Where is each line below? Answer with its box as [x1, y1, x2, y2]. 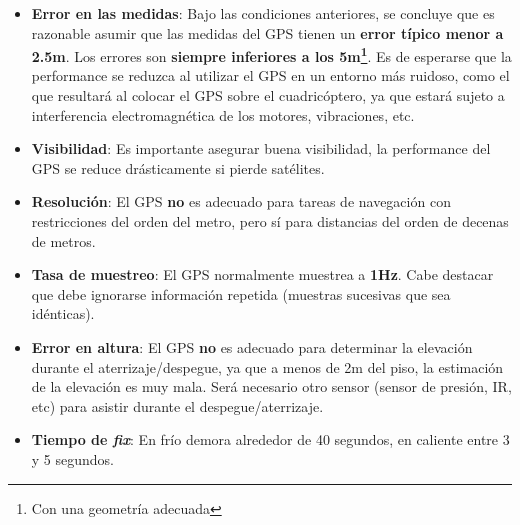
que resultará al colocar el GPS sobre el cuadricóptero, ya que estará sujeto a [31, 85, 505, 106]
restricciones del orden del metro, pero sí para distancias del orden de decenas [31, 211, 509, 231]
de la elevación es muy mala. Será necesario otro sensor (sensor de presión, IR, [31, 376, 512, 397]
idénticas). [31, 303, 95, 324]
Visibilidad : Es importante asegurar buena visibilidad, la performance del [31, 138, 491, 159]
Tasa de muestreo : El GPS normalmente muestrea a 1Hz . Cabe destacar [31, 264, 494, 285]
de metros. [31, 230, 96, 251]
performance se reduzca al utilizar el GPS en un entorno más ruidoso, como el [31, 65, 510, 86]
